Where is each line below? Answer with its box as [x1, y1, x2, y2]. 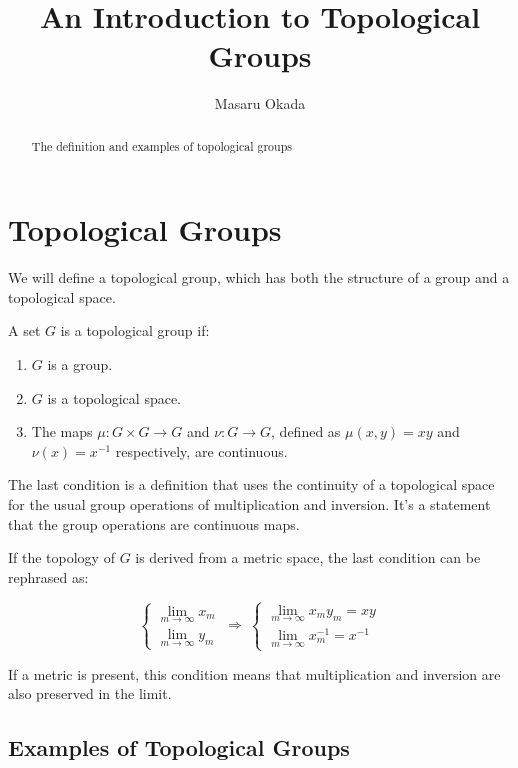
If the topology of [8, 547, 115, 568]
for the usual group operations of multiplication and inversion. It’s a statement [8, 494, 491, 515]
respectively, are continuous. [115, 440, 288, 461]
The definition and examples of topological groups [31, 137, 292, 154]
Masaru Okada [214, 93, 306, 114]
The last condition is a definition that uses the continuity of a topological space [8, 474, 495, 495]
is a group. [47, 354, 113, 375]
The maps [31, 421, 93, 442]
